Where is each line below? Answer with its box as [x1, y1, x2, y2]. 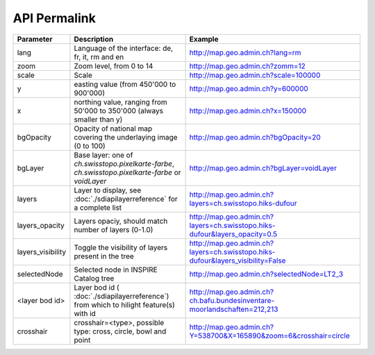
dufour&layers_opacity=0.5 [189, 229, 278, 239]
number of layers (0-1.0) [74, 224, 153, 234]
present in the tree [74, 251, 135, 261]
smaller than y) [74, 115, 123, 124]
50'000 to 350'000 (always [74, 106, 163, 115]
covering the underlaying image [74, 132, 178, 142]
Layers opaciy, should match [74, 216, 168, 226]
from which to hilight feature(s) [74, 299, 175, 309]
